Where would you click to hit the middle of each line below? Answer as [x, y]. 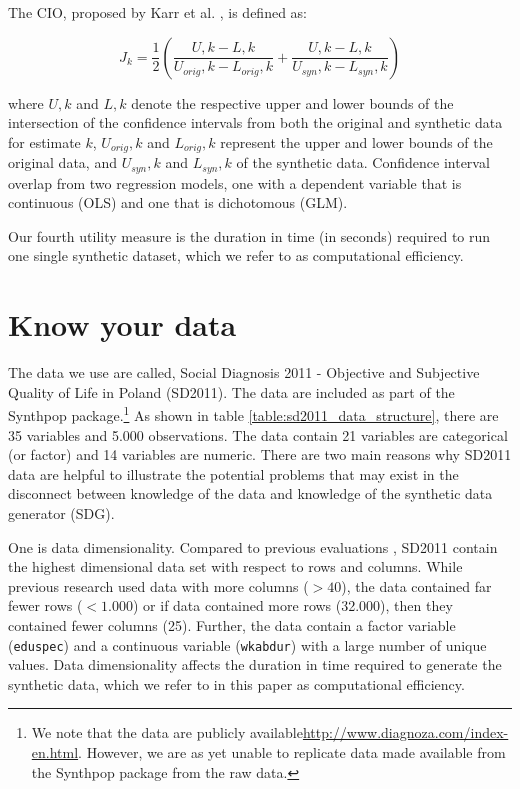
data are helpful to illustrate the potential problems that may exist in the [233, 473]
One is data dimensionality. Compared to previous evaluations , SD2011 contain [253, 546]
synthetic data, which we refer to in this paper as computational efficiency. [236, 683]
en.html [55, 752]
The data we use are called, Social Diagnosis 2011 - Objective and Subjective [244, 372]
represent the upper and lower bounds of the [356, 141]
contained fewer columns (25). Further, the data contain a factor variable [232, 624]
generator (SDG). [61, 513]
